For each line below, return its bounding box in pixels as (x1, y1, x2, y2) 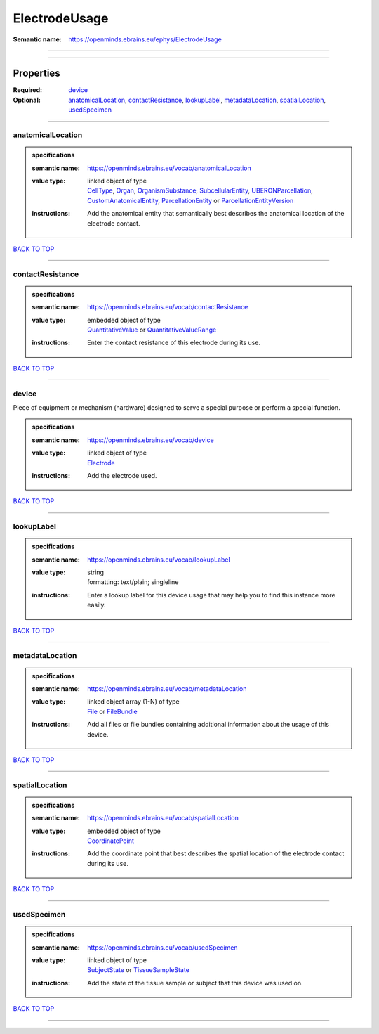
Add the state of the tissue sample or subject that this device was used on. (87, 978, 303, 987)
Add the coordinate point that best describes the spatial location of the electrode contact (87, 849, 345, 858)
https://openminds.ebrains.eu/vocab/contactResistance (87, 303, 248, 311)
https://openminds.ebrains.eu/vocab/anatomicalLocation (87, 164, 252, 172)
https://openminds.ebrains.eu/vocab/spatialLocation (87, 814, 239, 822)
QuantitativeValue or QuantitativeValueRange (87, 325, 217, 334)
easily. (87, 601, 106, 609)
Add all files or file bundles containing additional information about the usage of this (87, 720, 330, 729)
